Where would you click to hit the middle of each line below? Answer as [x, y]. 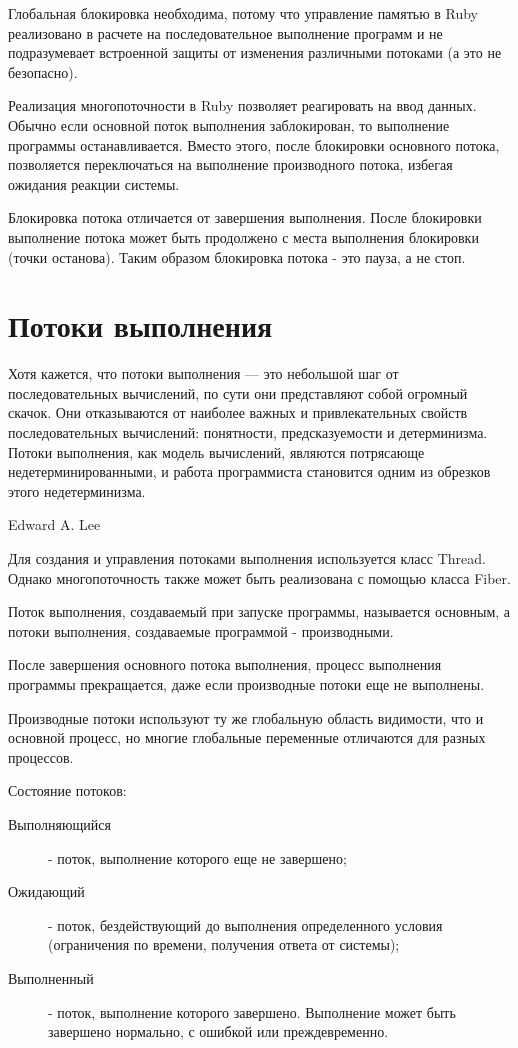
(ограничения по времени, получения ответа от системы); [224, 944]
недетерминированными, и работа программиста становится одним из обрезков [249, 471]
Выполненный [51, 977]
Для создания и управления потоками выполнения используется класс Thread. [247, 558]
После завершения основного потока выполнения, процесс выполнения [225, 664]
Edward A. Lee [54, 524]
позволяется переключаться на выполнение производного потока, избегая [230, 164]
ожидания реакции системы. [94, 183]
